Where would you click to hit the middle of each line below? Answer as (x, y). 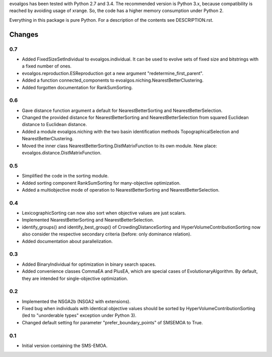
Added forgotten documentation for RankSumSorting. (77, 87)
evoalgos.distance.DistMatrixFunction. (62, 153)
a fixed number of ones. (47, 66)
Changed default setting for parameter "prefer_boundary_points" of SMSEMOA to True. (113, 322)
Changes (24, 35)
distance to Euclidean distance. (54, 125)
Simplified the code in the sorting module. (65, 176)
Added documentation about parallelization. (67, 241)
